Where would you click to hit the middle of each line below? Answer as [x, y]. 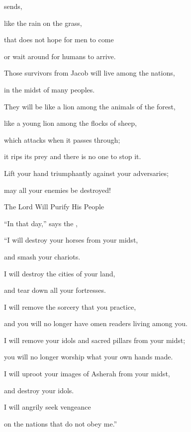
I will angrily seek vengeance [48, 407]
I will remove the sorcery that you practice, [70, 306]
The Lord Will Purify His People [54, 207]
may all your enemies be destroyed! [57, 190]
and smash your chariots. [42, 256]
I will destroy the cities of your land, [60, 273]
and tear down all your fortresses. [55, 290]
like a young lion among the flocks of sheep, [70, 123]
